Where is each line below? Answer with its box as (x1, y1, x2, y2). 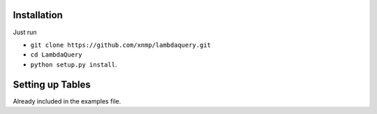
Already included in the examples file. (13, 97, 121, 105)
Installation (13, 9, 63, 21)
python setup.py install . (30, 60, 117, 69)
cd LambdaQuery (30, 51, 83, 59)
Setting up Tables (13, 78, 91, 90)
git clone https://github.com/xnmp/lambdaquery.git (30, 41, 212, 49)
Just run (13, 28, 37, 36)
